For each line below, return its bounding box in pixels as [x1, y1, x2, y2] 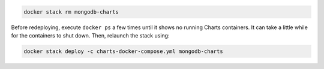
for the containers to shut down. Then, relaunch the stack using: [11, 32, 170, 39]
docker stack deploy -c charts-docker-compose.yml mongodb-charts [23, 48, 223, 55]
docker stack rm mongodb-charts [23, 8, 119, 15]
